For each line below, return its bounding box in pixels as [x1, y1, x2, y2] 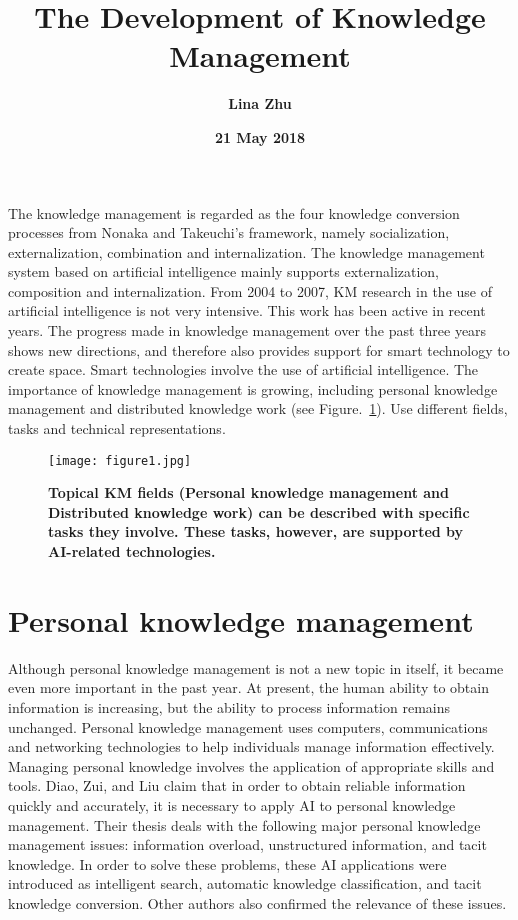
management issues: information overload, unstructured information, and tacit [8, 834, 487, 855]
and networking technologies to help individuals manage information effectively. [8, 736, 495, 757]
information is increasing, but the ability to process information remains [8, 696, 451, 717]
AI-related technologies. [48, 541, 216, 562]
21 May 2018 [214, 126, 306, 147]
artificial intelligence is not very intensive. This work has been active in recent [8, 300, 486, 321]
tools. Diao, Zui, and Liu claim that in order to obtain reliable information [8, 775, 466, 796]
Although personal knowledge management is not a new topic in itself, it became [8, 657, 504, 678]
